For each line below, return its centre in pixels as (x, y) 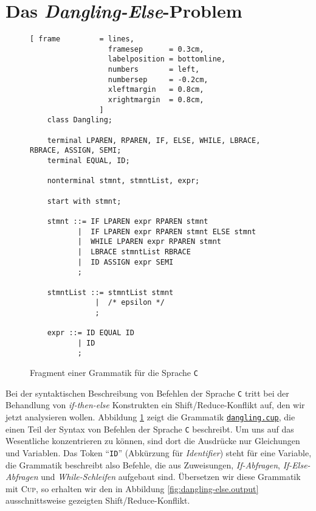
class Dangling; (80, 120)
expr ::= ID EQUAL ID (91, 333)
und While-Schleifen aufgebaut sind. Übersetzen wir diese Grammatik (171, 477)
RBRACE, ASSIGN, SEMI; (76, 151)
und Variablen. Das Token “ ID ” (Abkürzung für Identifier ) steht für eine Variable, (159, 452)
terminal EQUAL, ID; (88, 161)
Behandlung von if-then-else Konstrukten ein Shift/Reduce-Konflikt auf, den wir (155, 405)
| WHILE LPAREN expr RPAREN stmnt (149, 242)
